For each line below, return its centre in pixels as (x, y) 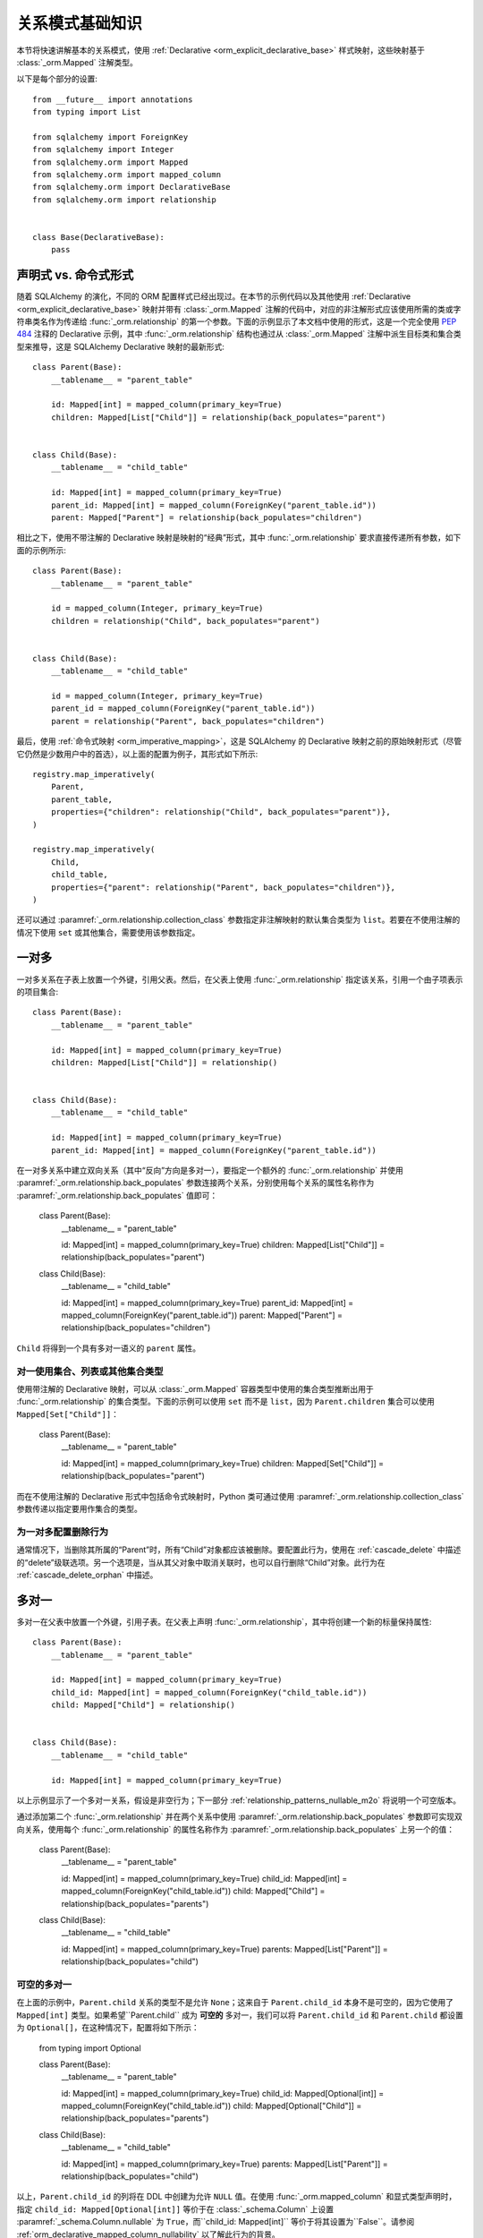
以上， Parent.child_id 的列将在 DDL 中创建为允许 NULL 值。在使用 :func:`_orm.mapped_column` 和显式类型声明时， (237, 2197)
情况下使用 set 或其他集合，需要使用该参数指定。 (108, 932)
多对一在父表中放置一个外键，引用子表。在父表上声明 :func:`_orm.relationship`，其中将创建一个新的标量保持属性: (225, 1621)
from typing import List (87, 112)
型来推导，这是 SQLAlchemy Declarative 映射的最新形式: (121, 346)
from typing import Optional (90, 2048)
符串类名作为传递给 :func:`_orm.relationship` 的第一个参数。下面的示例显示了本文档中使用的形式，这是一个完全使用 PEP (237, 321)
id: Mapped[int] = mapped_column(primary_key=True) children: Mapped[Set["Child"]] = (223, 1463)
